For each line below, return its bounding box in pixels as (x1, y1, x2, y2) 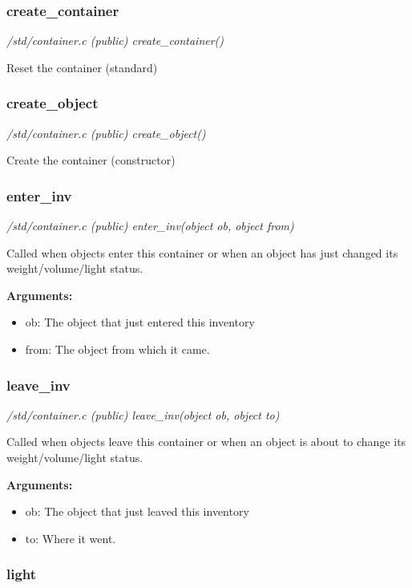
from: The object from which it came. (25, 341, 210, 357)
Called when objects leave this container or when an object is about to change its (6, 433, 406, 450)
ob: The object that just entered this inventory (25, 314, 255, 330)
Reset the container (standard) (6, 59, 158, 75)
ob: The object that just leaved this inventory (25, 503, 249, 520)
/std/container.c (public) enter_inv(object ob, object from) (6, 217, 294, 234)
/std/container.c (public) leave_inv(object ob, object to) (6, 406, 280, 423)
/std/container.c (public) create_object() (6, 124, 206, 141)
